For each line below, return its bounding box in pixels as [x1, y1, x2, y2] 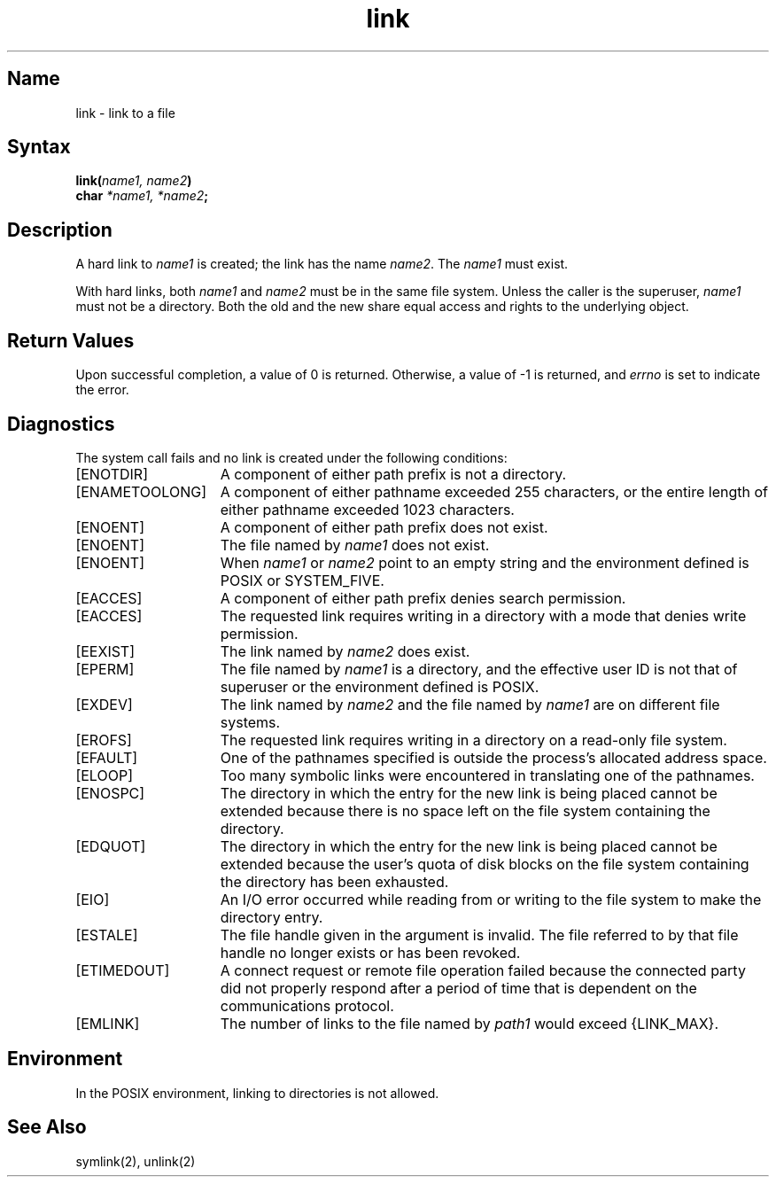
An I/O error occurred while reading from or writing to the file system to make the [220, 890, 762, 908]
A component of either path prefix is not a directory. [220, 464, 567, 483]
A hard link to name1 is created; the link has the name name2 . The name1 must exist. [75, 256, 569, 272]
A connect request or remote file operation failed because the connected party [220, 961, 746, 979]
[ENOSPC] [75, 783, 145, 802]
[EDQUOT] [75, 837, 146, 855]
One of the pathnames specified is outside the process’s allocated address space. [220, 748, 767, 767]
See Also [7, 1116, 87, 1139]
